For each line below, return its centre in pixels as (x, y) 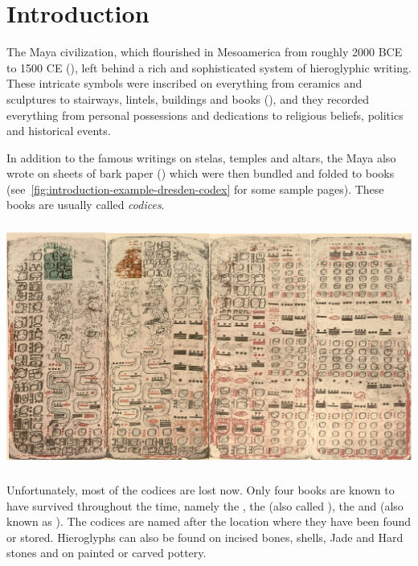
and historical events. (59, 131)
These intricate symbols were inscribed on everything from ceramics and (184, 83)
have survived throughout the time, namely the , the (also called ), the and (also (205, 505)
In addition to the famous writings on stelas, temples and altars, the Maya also (201, 157)
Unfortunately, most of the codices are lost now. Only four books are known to (201, 490)
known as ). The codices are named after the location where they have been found (209, 521)
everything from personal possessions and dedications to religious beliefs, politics (205, 115)
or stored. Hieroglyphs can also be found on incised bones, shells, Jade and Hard (205, 537)
